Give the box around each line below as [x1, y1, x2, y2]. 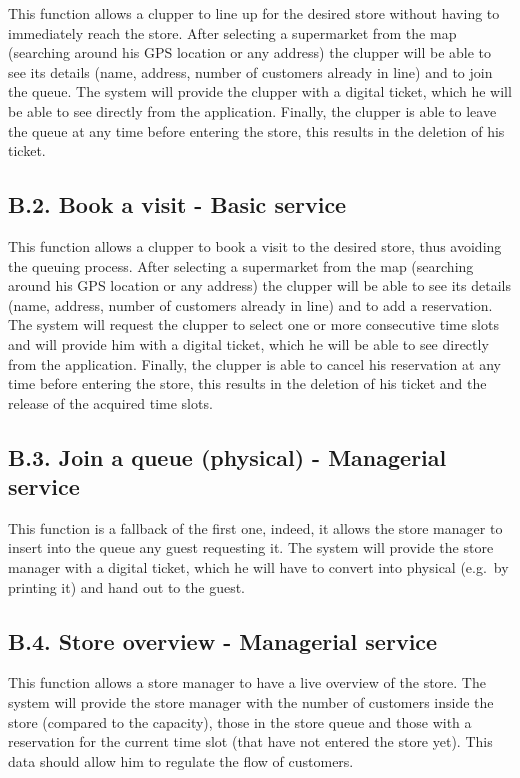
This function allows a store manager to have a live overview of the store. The [8, 672, 486, 693]
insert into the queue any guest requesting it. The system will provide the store [8, 537, 494, 558]
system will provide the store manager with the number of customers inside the [8, 692, 494, 713]
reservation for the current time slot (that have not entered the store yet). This [8, 731, 493, 752]
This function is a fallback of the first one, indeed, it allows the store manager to [8, 517, 503, 538]
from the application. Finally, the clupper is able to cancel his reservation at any [8, 353, 501, 374]
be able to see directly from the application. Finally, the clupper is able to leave [8, 100, 497, 121]
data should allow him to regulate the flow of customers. [8, 750, 354, 771]
